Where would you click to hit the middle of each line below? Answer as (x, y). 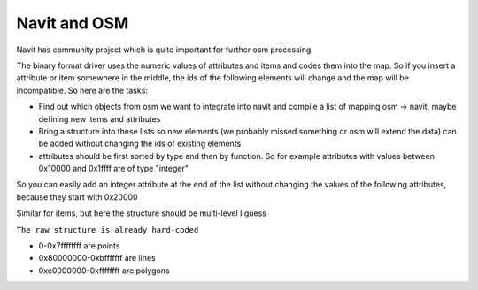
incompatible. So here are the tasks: (82, 90)
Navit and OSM (73, 23)
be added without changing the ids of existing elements (140, 144)
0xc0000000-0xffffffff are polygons (104, 271)
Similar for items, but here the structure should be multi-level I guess (142, 213)
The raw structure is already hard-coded (108, 229)
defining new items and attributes (100, 118)
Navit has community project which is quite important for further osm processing (164, 50)
